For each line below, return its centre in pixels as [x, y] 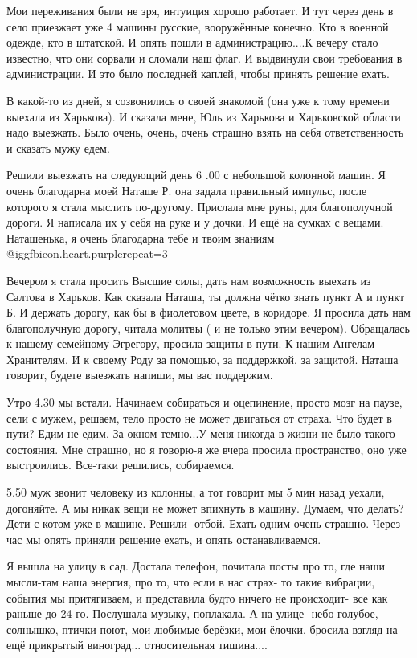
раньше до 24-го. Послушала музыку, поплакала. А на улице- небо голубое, [192, 613]
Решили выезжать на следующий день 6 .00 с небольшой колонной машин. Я [196, 175]
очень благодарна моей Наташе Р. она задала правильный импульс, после [187, 190]
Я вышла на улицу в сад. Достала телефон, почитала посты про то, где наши [196, 566]
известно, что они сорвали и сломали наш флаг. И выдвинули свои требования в [204, 57]
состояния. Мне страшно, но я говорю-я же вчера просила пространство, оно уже [206, 449]
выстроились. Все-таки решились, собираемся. [121, 465]
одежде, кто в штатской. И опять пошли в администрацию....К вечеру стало [192, 42]
